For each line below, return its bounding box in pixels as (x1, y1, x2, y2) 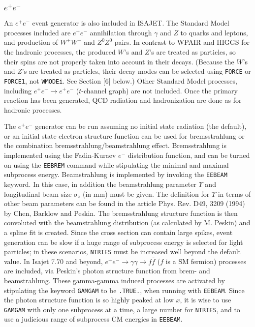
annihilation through (90, 27, 152, 37)
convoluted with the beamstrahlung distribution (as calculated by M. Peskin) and (4, 217, 251, 228)
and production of (4, 37, 58, 47)
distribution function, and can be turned (127, 150, 250, 160)
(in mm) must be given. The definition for (83, 188, 210, 199)
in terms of (218, 188, 251, 199)
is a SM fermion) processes (165, 256, 247, 266)
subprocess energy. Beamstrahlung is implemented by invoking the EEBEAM (4, 169, 227, 179)
